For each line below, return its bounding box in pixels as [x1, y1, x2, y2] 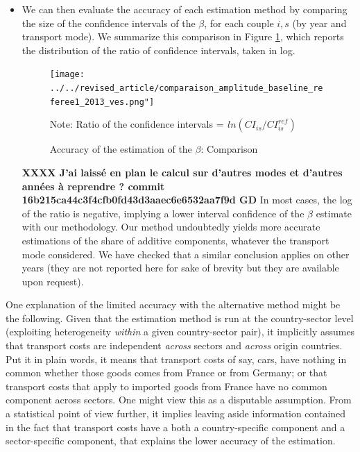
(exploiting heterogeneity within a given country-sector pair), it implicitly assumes [6, 324, 355, 339]
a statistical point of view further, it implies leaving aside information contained [6, 406, 346, 421]
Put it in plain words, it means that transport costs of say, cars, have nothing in [6, 351, 347, 366]
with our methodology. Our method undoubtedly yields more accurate [22, 219, 320, 234]
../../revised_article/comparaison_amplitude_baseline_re [49, 83, 323, 94]
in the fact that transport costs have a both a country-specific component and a [6, 419, 345, 434]
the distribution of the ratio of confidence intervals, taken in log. [22, 42, 295, 57]
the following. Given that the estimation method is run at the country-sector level [6, 310, 354, 325]
